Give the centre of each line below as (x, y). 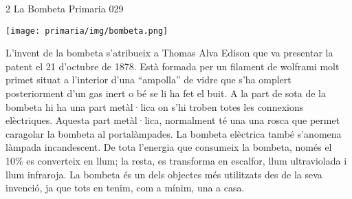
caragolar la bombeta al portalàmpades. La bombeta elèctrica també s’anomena (174, 133)
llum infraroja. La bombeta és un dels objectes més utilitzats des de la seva (164, 174)
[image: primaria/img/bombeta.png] (87, 31)
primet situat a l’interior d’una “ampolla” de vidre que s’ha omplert (148, 80)
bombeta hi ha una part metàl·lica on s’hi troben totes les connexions (155, 106)
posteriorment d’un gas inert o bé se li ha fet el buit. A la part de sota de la (166, 93)
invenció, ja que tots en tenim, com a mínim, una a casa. (125, 188)
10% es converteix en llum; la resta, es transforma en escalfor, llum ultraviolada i (176, 160)
